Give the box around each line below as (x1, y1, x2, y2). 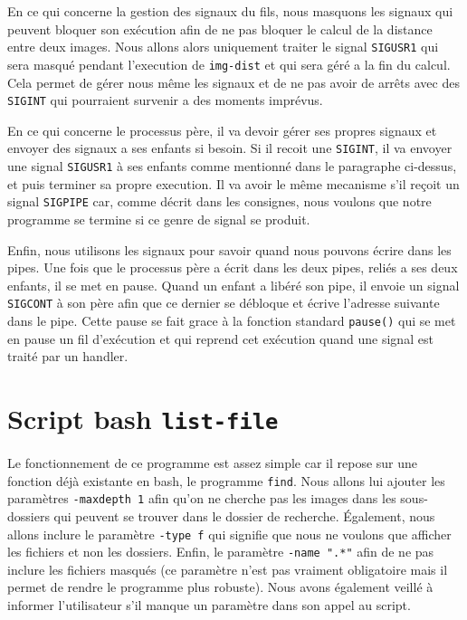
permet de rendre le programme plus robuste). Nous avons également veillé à (7, 577, 434, 596)
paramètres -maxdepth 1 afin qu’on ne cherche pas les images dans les (7, 489, 396, 508)
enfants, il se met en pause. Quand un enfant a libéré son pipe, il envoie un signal (7, 275, 460, 294)
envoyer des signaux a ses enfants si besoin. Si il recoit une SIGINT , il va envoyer (7, 138, 453, 157)
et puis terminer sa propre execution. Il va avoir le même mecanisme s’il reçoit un (7, 174, 460, 193)
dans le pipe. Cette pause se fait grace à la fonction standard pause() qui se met (7, 310, 456, 329)
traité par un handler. (7, 347, 129, 366)
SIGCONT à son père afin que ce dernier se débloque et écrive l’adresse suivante (7, 293, 440, 312)
